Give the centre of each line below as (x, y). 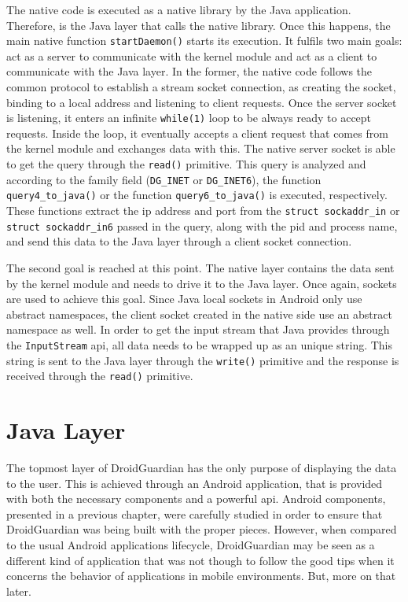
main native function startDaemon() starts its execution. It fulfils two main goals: (204, 41)
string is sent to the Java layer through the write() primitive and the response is (203, 360)
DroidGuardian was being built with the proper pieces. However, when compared (202, 529)
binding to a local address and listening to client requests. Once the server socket (202, 102)
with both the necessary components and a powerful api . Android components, (196, 499)
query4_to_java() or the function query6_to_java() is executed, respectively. (197, 195)
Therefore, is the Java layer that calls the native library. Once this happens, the (198, 25)
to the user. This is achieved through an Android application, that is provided (195, 483)
